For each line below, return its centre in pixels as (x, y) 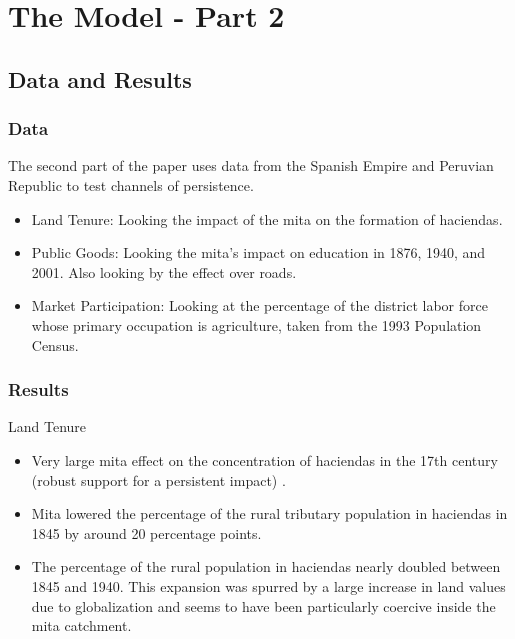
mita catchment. (81, 625)
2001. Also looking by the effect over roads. (164, 271)
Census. (55, 344)
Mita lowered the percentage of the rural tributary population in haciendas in (269, 513)
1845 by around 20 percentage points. (146, 532)
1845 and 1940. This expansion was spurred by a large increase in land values (268, 585)
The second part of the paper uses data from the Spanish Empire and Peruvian (251, 165)
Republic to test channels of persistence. (131, 184)
